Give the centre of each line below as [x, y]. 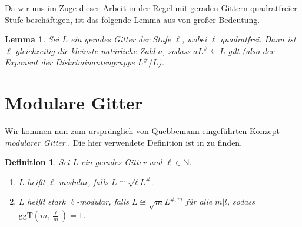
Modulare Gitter [74, 103]
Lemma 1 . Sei [32, 39]
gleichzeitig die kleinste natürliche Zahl [85, 50]
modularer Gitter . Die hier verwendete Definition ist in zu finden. [124, 142]
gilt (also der [251, 50]
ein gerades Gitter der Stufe [121, 39]
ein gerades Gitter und [122, 162]
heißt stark [47, 201]
